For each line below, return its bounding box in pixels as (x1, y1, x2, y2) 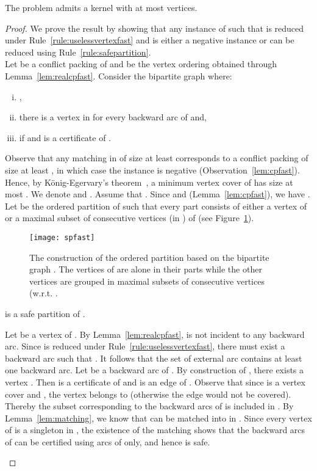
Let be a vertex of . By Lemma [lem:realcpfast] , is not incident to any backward (5, 327, 305, 340)
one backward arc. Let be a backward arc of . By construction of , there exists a (5, 363, 304, 376)
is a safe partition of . (5, 307, 85, 319)
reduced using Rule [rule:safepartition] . (5, 45, 151, 58)
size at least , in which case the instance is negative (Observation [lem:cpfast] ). (5, 163, 300, 176)
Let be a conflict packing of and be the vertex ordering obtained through (5, 57, 277, 70)
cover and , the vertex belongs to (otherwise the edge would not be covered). (5, 387, 291, 400)
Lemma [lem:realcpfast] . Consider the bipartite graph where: (5, 69, 232, 82)
